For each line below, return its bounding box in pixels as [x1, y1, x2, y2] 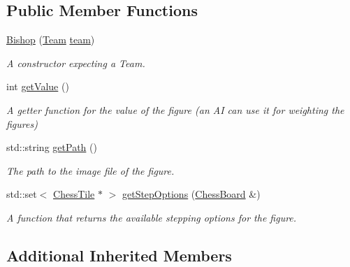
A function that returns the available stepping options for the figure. [6, 210, 297, 224]
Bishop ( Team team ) [6, 32, 95, 47]
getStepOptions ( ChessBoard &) [122, 187, 261, 201]
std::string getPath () [6, 140, 97, 154]
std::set [6, 187, 37, 201]
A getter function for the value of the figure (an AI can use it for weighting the [6, 102, 344, 117]
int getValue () [6, 79, 69, 94]
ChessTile [53, 187, 95, 201]
